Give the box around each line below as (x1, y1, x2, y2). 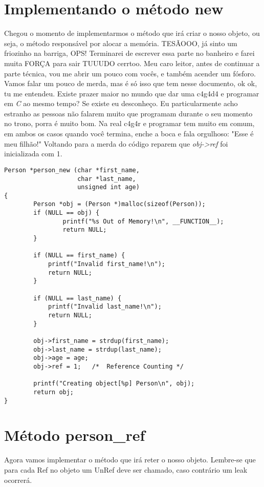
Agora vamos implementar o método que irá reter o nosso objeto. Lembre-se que (4, 454, 256, 465)
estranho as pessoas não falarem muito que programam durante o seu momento (4, 108, 253, 118)
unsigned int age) (77, 184, 140, 191)
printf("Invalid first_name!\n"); (48, 260, 165, 268)
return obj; (33, 388, 74, 396)
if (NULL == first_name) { (33, 252, 125, 259)
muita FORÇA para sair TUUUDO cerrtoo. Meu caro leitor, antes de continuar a (4, 57, 260, 68)
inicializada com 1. (4, 148, 62, 159)
